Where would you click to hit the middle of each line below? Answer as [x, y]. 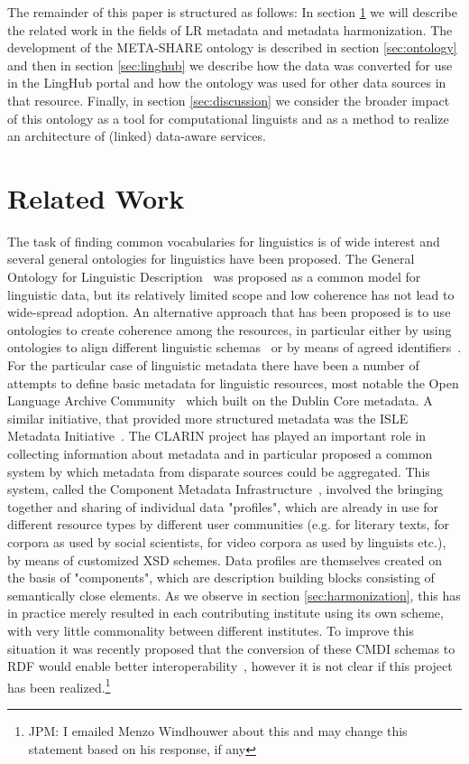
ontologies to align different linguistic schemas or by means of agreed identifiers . [234, 347]
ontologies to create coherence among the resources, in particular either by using [230, 329]
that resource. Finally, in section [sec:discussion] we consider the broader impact [229, 100]
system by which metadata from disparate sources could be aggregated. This [219, 471]
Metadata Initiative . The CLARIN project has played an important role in [217, 436]
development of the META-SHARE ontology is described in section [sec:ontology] [232, 47]
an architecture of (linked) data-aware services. [137, 136]
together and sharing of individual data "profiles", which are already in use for [223, 506]
